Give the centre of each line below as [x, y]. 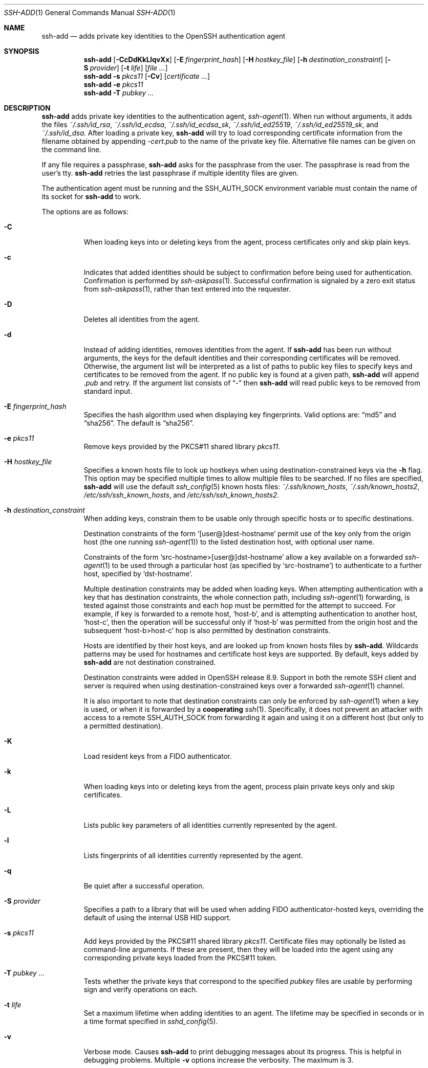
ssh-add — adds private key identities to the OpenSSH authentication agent [163, 36]
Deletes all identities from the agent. [142, 319]
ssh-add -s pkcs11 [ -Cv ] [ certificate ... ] [147, 76]
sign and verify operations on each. [141, 989]
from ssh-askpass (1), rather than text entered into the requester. [187, 289]
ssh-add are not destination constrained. [150, 662]
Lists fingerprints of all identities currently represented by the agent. [193, 855]
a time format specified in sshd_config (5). [151, 1021]
